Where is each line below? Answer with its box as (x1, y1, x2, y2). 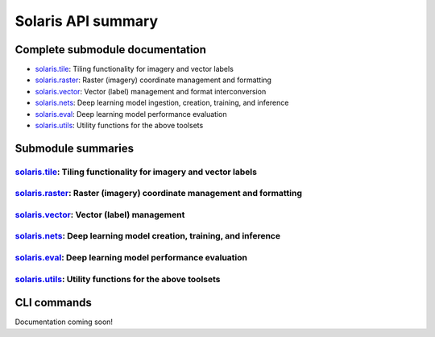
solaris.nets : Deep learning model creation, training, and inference (14, 231, 281, 242)
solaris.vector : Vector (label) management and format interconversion (35, 86, 267, 96)
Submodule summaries (14, 141, 135, 155)
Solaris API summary (14, 12, 159, 30)
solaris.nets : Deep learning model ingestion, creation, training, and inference (35, 98, 289, 108)
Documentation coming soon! (14, 317, 113, 327)
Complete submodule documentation (14, 43, 207, 56)
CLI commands (14, 296, 93, 310)
